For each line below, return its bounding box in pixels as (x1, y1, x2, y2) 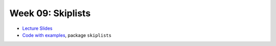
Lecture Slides (22, 25, 53, 31)
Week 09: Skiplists (9, 8, 91, 19)
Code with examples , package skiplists (22, 32, 112, 38)
